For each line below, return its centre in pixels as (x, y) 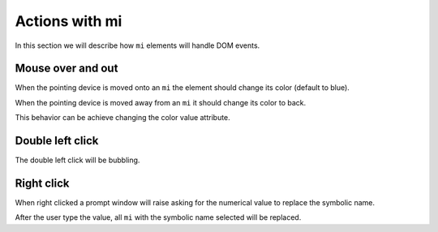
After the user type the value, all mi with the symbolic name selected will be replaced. (158, 217)
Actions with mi (69, 21)
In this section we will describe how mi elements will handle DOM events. (137, 45)
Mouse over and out (67, 69)
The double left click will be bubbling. (77, 160)
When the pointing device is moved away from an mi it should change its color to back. (161, 102)
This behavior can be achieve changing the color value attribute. (122, 118)
